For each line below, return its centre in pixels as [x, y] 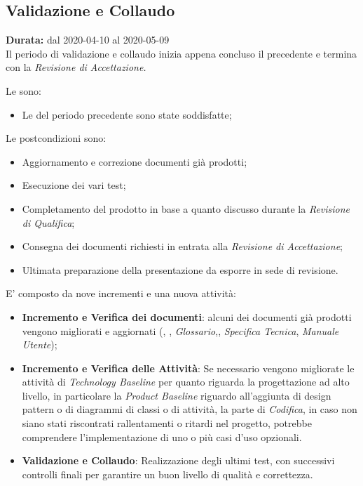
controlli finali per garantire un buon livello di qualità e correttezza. [167, 474]
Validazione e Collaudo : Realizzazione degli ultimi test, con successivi [178, 460]
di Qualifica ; [48, 222]
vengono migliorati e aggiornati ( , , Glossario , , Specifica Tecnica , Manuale [180, 330]
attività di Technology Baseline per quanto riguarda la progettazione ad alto [186, 382]
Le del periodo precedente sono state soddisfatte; [127, 114]
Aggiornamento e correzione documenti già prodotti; [135, 161]
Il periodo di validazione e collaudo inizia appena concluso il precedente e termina [181, 53]
